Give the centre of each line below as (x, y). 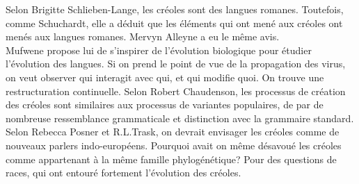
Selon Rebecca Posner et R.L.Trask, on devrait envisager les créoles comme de (173, 132)
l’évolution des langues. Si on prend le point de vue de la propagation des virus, (176, 64)
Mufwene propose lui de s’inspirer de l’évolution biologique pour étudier (159, 50)
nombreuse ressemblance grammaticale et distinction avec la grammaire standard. (180, 118)
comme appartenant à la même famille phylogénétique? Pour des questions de (171, 159)
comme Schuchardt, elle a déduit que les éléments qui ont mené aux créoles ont (174, 23)
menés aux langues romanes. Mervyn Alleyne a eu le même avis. (143, 36)
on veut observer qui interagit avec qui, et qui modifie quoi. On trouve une (165, 77)
